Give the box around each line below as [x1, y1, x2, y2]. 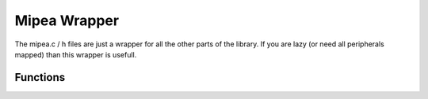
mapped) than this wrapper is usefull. [14, 49, 137, 59]
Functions [14, 71, 66, 84]
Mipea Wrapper [14, 12, 119, 29]
